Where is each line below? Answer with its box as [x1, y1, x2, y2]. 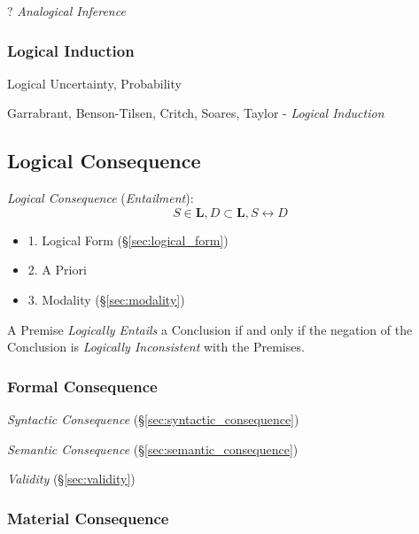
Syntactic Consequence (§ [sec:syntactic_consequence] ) [7, 409, 299, 428]
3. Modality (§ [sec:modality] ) [27, 290, 185, 308]
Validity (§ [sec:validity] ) [7, 469, 136, 488]
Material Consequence [7, 507, 169, 529]
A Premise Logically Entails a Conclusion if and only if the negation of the [7, 320, 413, 338]
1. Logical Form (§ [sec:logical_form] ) [27, 230, 229, 249]
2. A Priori [27, 260, 87, 279]
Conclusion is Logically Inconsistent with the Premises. [7, 337, 305, 356]
